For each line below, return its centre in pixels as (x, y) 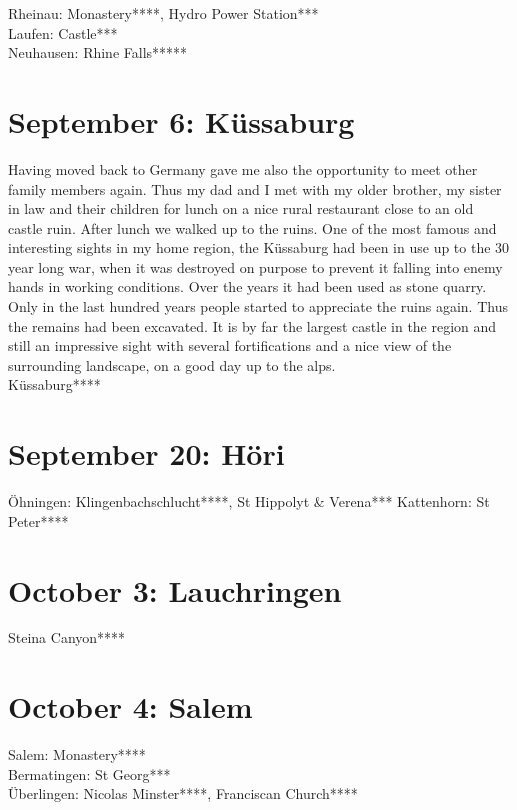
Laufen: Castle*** (63, 32)
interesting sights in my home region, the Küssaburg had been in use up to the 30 (259, 247)
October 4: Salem (130, 706)
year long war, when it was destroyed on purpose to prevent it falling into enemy (255, 266)
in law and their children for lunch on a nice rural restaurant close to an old (241, 208)
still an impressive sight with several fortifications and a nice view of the (230, 345)
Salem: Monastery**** (77, 754)
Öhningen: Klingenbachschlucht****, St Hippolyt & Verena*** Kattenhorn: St (249, 501)
